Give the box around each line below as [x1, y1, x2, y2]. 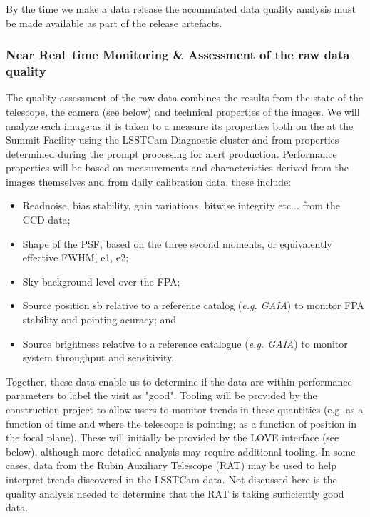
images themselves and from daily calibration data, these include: [6, 174, 292, 189]
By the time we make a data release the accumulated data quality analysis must [6, 1, 356, 16]
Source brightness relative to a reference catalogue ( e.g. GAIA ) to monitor [22, 336, 348, 351]
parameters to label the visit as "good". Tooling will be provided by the [6, 388, 317, 403]
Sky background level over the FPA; [22, 273, 180, 288]
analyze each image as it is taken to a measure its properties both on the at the [6, 118, 354, 133]
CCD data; [22, 212, 71, 227]
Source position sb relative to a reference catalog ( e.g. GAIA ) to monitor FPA [22, 298, 365, 313]
